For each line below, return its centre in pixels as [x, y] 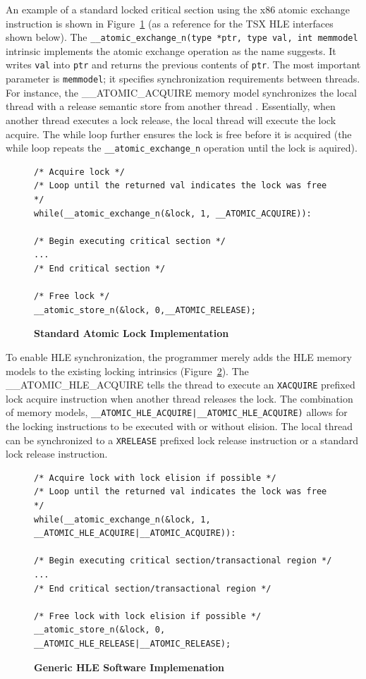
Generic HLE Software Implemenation [129, 667]
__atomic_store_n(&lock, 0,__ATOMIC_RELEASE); [145, 310]
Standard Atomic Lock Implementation [132, 333]
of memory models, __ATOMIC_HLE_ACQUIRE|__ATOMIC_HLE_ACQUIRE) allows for [177, 412]
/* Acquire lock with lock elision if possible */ [155, 478]
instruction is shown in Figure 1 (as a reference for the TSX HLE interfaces [170, 23]
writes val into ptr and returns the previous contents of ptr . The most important [183, 65]
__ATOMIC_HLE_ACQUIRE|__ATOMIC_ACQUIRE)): [135, 533]
